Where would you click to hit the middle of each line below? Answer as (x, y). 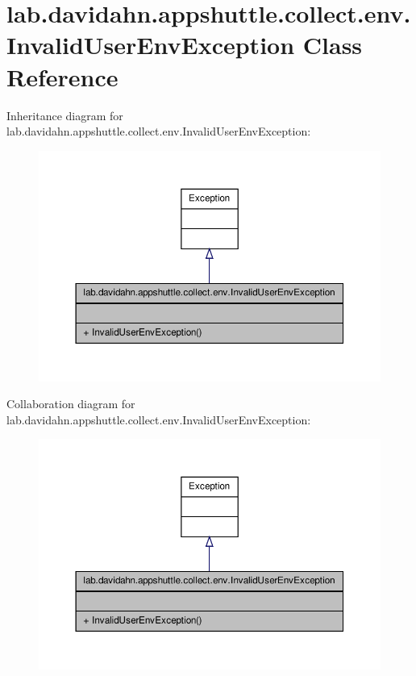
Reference (62, 76)
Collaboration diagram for (71, 404)
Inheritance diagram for (65, 115)
